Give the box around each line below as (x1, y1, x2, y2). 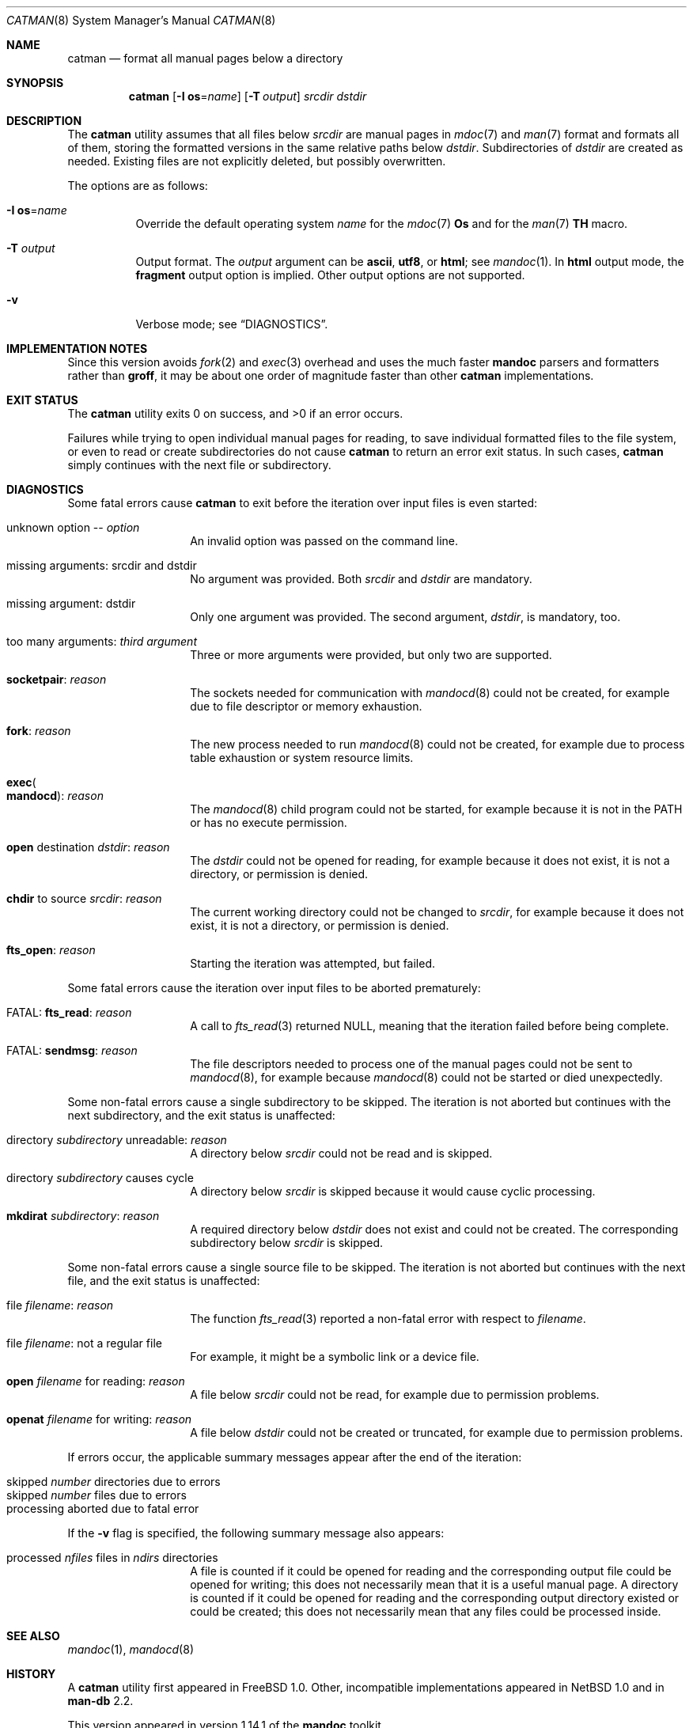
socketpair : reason (6, 673, 107, 686)
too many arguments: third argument (6, 635, 197, 648)
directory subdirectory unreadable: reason (6, 1133, 227, 1146)
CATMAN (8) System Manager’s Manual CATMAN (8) (6, 13, 276, 27)
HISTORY (6, 1667, 56, 1681)
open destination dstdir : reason (6, 840, 170, 854)
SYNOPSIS (6, 76, 64, 89)
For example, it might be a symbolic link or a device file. (190, 1350, 479, 1363)
